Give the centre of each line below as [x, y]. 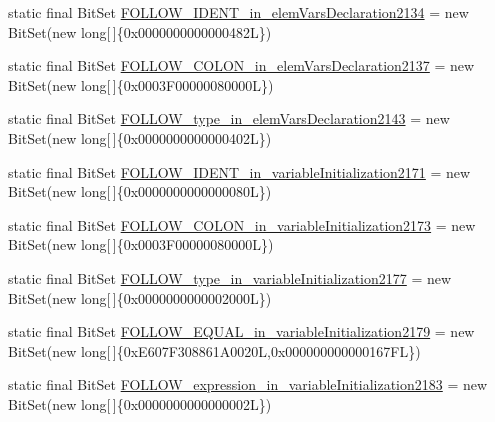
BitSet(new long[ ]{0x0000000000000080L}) [140, 191]
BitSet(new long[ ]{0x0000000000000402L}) [140, 137]
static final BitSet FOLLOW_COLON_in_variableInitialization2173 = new [242, 224]
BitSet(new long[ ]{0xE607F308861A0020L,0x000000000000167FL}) [214, 350]
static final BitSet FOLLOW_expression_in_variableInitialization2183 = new [248, 384]
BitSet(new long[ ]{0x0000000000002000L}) [140, 297]
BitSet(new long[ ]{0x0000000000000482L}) [140, 31]
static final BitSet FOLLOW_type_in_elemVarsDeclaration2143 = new [229, 118]
